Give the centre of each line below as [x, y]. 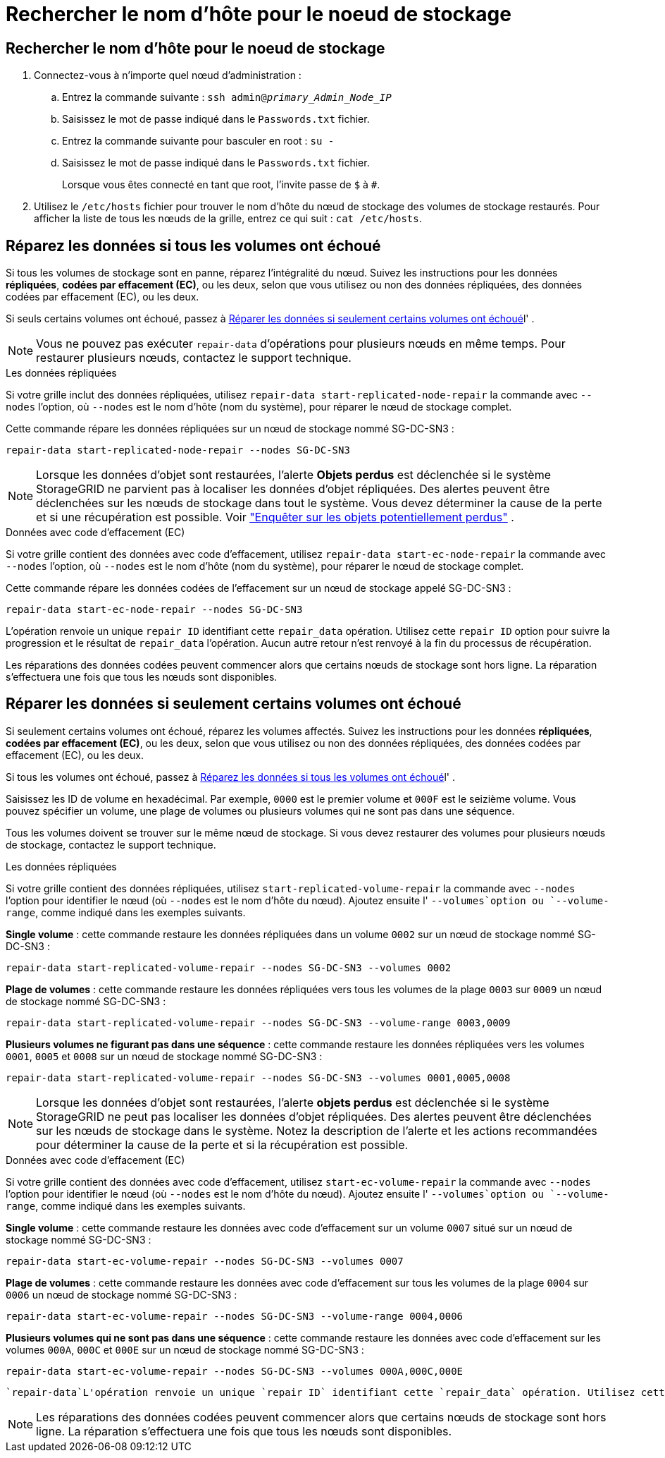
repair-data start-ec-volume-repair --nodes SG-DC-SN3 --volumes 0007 [205, 1261]
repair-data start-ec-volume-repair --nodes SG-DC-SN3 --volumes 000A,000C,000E [235, 1371]
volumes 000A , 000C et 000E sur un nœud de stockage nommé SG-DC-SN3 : [185, 1349]
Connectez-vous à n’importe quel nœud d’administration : [168, 75]
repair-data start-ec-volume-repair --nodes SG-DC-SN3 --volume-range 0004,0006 [235, 1316]
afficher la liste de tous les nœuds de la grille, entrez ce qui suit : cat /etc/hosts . [228, 219]
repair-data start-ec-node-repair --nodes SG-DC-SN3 [154, 610]
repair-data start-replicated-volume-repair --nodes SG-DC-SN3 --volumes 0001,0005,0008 [258, 1077]
